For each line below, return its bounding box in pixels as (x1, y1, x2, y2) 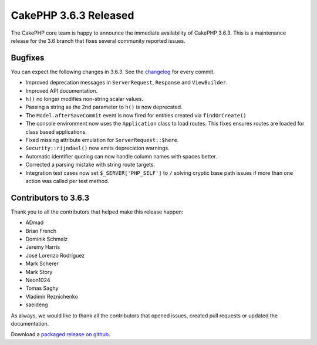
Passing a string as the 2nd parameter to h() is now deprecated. (25, 103, 183, 111)
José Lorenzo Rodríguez (25, 252, 85, 259)
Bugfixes (11, 53, 45, 63)
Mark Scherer (25, 260, 59, 267)
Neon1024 (25, 276, 50, 283)
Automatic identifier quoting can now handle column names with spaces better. (25, 153, 217, 160)
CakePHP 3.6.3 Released (11, 9, 134, 22)
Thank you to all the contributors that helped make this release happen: (11, 208, 184, 215)
